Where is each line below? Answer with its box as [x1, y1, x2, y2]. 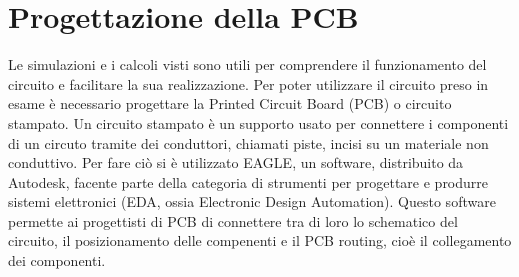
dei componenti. [8, 250, 106, 271]
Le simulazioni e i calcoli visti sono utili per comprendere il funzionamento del [8, 54, 487, 75]
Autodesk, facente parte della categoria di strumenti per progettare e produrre [8, 171, 489, 192]
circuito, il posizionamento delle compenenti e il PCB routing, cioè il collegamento [8, 230, 512, 251]
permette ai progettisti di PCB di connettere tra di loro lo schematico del [8, 210, 458, 231]
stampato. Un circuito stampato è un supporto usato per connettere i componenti [8, 112, 509, 133]
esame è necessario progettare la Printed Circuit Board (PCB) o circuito [8, 93, 452, 114]
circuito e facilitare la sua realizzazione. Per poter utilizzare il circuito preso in [8, 73, 489, 94]
